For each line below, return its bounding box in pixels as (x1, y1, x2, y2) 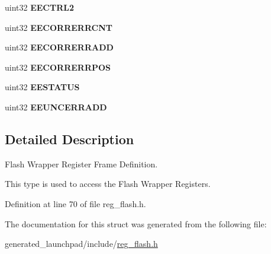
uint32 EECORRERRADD (5, 41, 114, 53)
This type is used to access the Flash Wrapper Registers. (5, 177, 211, 190)
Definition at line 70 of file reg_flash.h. (5, 197, 146, 209)
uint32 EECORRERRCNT (5, 21, 112, 33)
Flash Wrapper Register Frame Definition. (5, 157, 158, 170)
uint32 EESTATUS (5, 81, 80, 93)
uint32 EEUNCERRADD (5, 100, 107, 113)
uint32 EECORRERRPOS (5, 61, 111, 73)
